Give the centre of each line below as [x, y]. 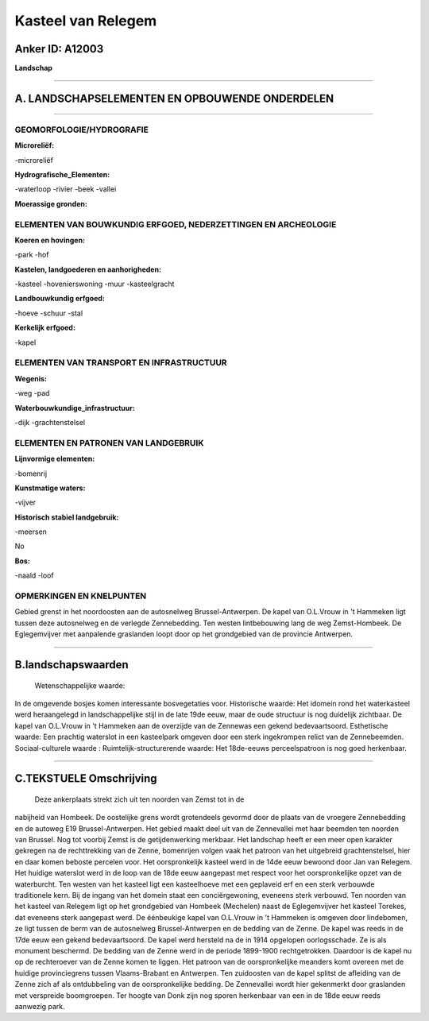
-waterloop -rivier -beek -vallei [66, 189]
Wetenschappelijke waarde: [80, 685]
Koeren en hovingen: [50, 240]
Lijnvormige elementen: [55, 459]
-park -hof [32, 255]
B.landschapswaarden [71, 665]
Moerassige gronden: [51, 203]
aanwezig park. [40, 1006]
